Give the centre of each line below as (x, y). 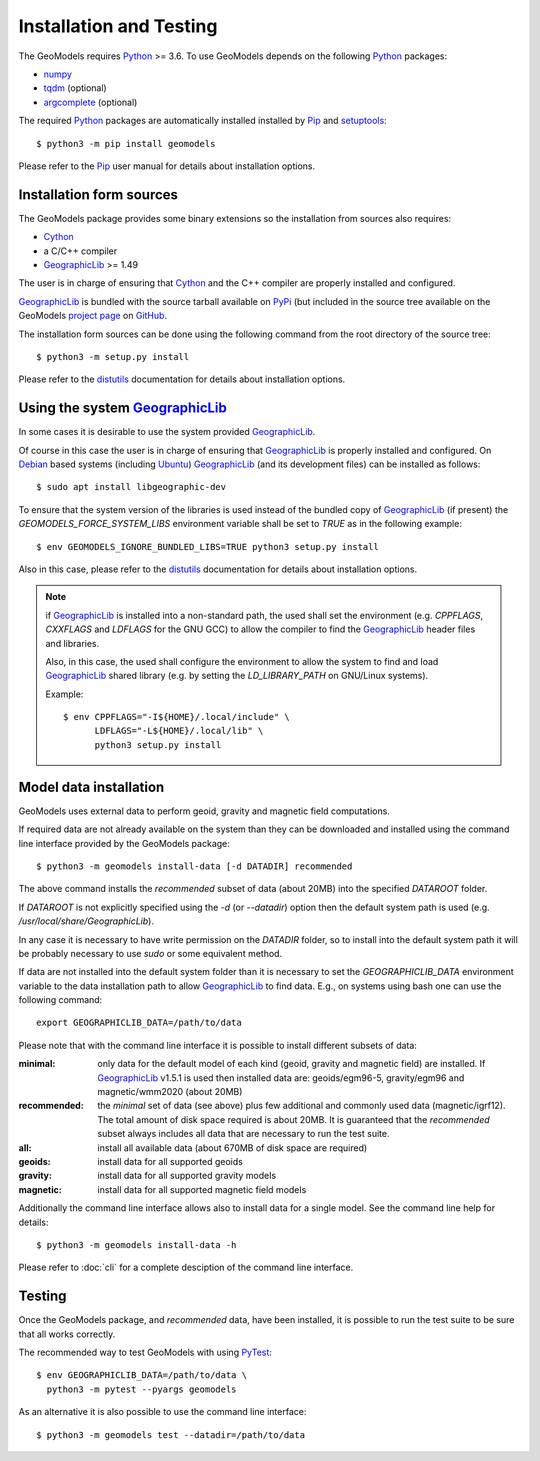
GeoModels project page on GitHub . (93, 316)
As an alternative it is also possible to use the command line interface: (162, 1412)
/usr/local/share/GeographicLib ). (86, 921)
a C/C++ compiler (80, 251)
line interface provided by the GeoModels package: (124, 843)
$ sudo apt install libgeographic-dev (131, 487)
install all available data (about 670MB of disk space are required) (232, 1147)
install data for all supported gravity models (187, 1176)
